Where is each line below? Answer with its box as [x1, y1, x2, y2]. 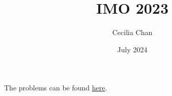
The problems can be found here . [4, 82, 107, 93]
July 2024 [117, 44, 148, 54]
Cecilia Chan [112, 27, 153, 38]
